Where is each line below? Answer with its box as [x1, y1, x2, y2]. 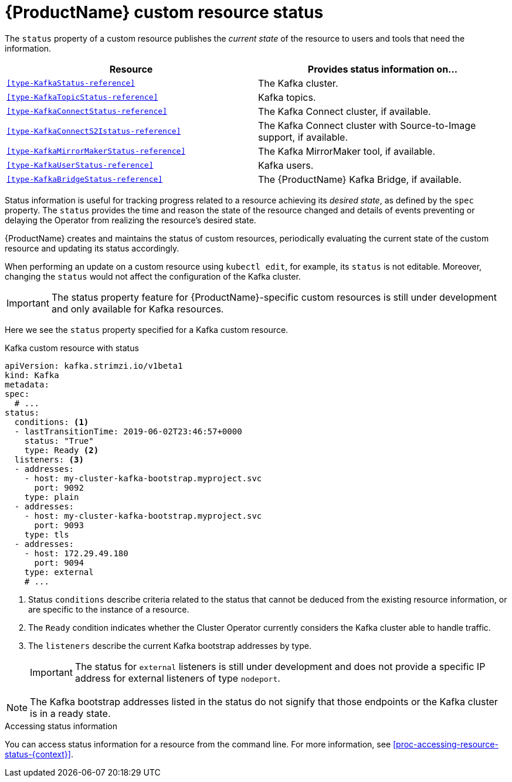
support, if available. [258, 131, 348, 143]
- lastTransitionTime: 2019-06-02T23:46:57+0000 [14, 426, 242, 436]
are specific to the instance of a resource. [28, 604, 189, 614]
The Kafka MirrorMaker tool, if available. [258, 145, 436, 157]
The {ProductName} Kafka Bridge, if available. [258, 173, 462, 185]
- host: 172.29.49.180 [24, 548, 128, 558]
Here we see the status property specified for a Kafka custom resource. [5, 324, 289, 335]
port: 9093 [34, 520, 84, 530]
